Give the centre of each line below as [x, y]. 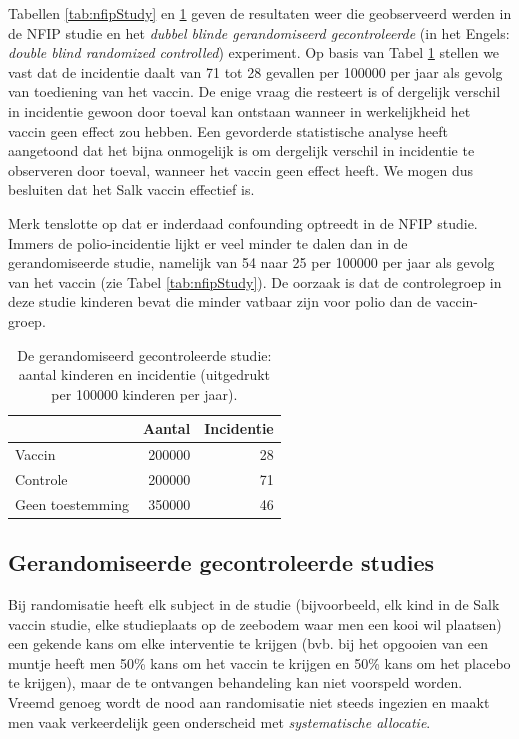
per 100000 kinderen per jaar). [144, 393]
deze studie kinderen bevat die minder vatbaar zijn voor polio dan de [219, 301]
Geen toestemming [72, 503]
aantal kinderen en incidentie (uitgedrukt [144, 374]
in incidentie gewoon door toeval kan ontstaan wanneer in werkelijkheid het [239, 110]
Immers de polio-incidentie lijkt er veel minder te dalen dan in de [208, 242]
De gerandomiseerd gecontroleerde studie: [144, 354]
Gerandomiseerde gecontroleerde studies [221, 562]
